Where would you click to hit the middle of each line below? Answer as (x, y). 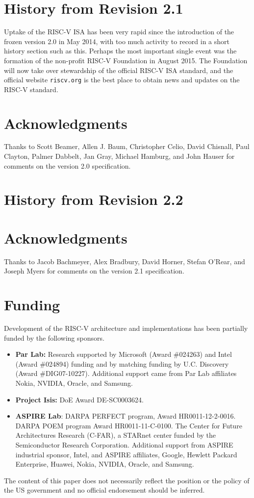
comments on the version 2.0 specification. (67, 165)
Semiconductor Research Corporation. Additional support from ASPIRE (124, 445)
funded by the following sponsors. (54, 337)
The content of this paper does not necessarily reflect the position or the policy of (127, 480)
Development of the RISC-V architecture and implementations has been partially (126, 328)
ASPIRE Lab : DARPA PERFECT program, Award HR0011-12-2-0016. (126, 416)
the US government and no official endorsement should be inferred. (104, 490)
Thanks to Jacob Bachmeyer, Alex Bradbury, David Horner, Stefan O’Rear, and (125, 261)
